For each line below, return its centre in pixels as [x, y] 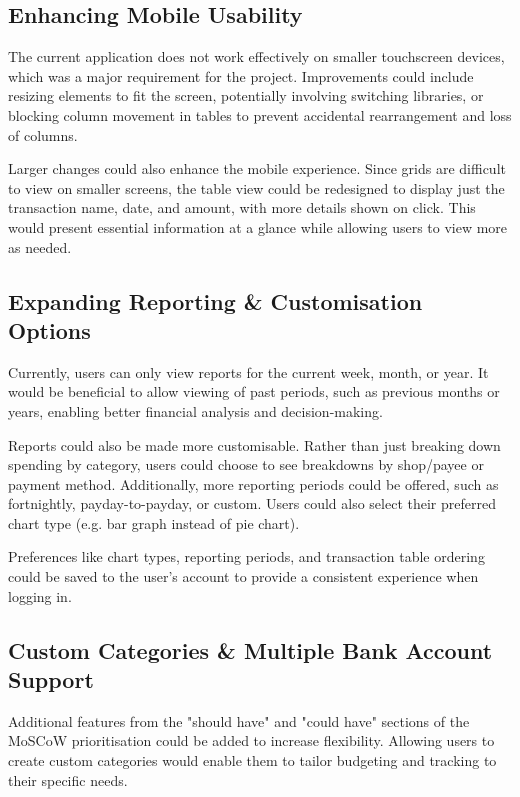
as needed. [40, 246]
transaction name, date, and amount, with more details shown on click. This [242, 207]
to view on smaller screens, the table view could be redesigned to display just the [256, 187]
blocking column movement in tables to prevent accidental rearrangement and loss [260, 114]
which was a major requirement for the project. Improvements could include [241, 75]
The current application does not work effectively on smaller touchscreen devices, [256, 56]
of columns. [43, 134]
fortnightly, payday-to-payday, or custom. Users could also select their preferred [252, 503]
